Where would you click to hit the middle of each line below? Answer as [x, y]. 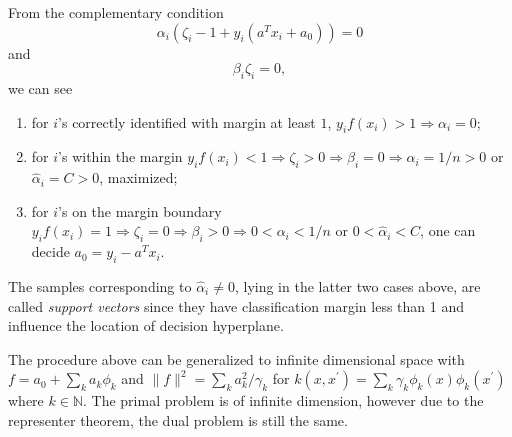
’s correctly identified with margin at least [187, 121]
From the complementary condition [116, 12]
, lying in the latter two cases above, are [357, 285]
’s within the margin [120, 156]
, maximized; [138, 177]
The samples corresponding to [100, 285]
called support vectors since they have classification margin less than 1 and [236, 305]
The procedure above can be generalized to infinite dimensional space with [236, 358]
